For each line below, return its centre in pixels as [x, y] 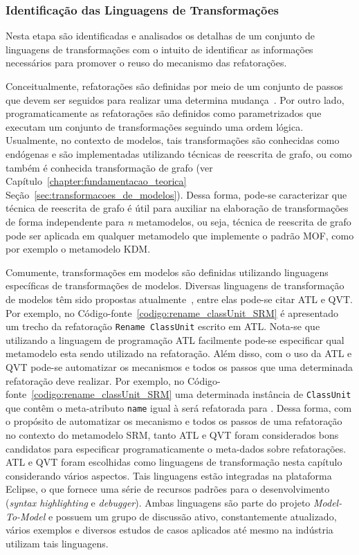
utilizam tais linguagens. [57, 543]
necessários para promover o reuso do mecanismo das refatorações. [146, 63]
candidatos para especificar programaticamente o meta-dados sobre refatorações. [176, 448]
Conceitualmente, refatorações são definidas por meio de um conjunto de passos [174, 86]
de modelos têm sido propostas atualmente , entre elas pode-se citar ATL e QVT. [179, 299]
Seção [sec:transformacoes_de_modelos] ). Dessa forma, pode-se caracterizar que [176, 194]
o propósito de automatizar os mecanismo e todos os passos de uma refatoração [174, 421]
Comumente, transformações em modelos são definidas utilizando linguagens [167, 272]
